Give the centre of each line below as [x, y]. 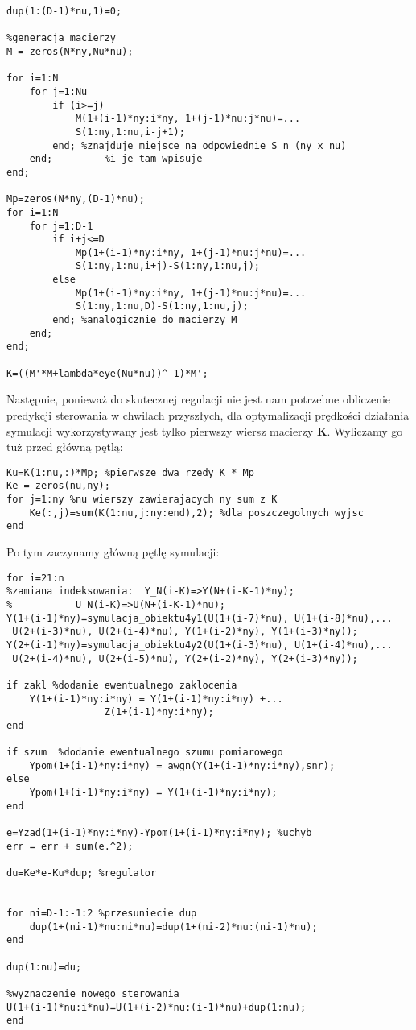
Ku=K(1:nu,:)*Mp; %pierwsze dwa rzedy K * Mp [130, 472]
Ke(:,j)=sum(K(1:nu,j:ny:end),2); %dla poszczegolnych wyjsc [196, 513]
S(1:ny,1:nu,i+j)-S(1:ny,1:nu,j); [167, 266]
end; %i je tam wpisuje [116, 159]
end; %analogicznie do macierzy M [145, 320]
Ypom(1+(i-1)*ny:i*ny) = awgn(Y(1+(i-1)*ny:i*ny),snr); [182, 765]
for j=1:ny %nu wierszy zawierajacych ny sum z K [142, 500]
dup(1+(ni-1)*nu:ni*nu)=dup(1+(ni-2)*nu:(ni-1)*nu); [173, 927]
